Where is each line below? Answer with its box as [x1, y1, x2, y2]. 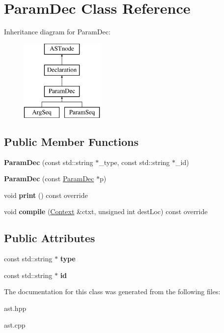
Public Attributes [4, 230, 95, 246]
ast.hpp [4, 303, 27, 313]
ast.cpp [4, 319, 26, 330]
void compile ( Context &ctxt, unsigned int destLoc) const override [4, 206, 208, 217]
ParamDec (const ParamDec [4, 173, 94, 184]
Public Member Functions [4, 134, 139, 149]
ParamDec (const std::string [4, 157, 93, 167]
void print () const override [4, 190, 88, 200]
